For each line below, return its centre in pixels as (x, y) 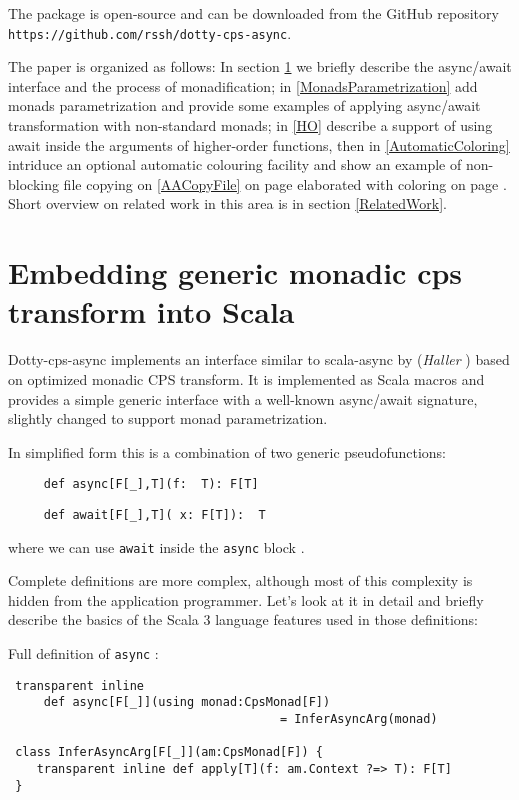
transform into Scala (151, 311)
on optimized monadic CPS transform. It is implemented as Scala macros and (246, 378)
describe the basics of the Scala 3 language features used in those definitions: (243, 619)
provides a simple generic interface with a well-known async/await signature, (243, 398)
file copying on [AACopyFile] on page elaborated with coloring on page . (285, 183)
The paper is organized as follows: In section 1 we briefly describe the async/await (260, 66)
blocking (33, 183)
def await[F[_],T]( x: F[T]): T (154, 514)
